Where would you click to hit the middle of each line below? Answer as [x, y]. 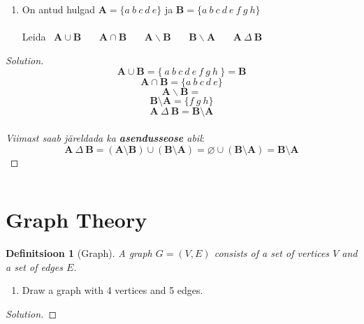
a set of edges [34, 266]
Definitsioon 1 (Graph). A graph [79, 253]
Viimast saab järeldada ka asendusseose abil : [105, 137]
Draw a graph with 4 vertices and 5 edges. [112, 290]
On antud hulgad [59, 9]
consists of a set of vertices [272, 253]
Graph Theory [77, 220]
